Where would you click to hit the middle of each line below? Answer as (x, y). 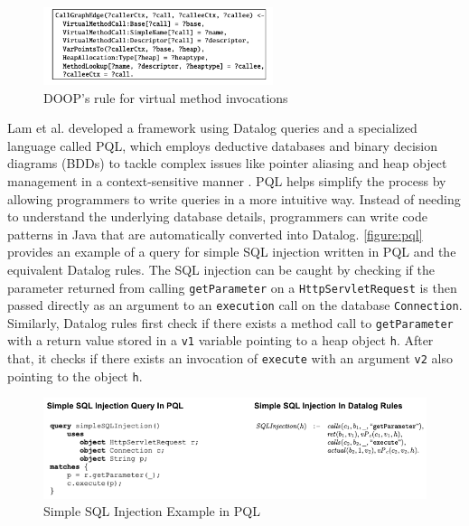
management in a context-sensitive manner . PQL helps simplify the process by (227, 180)
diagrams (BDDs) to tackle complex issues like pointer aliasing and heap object (227, 163)
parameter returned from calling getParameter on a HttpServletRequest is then (232, 287)
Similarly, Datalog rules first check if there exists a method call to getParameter (230, 322)
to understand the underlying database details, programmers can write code (217, 216)
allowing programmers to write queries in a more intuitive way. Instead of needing (234, 198)
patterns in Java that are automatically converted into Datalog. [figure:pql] (215, 234)
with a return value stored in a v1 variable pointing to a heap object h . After (220, 340)
